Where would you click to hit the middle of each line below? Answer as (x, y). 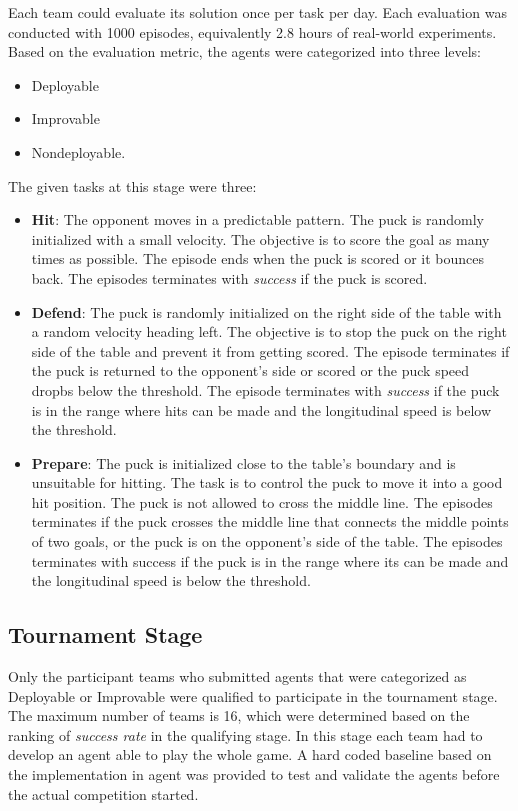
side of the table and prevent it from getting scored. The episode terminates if (270, 350)
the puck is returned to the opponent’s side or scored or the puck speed (250, 370)
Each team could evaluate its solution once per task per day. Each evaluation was (257, 12)
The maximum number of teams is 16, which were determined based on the (239, 715)
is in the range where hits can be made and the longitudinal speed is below (261, 409)
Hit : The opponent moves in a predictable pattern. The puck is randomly (257, 219)
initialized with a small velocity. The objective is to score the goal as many (260, 238)
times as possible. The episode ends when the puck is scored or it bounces (258, 258)
